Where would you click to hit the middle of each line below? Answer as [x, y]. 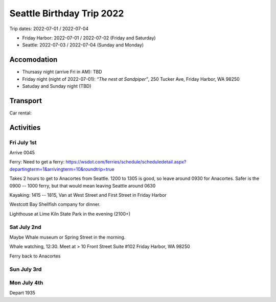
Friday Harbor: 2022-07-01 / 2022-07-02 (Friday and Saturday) [89, 38]
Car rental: [20, 113]
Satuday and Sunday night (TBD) [57, 86]
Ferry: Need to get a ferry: [37, 162]
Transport [26, 100]
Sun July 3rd [26, 269]
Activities [25, 127]
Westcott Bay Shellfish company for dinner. [55, 204]
